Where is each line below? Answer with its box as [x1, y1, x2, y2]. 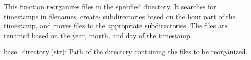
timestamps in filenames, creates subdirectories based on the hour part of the [4, 11, 236, 21]
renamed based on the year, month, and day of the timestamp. [4, 30, 192, 40]
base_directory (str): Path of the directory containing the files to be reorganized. [4, 46, 248, 57]
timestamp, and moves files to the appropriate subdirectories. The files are [4, 20, 227, 31]
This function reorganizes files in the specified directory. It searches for [4, 1, 216, 11]
